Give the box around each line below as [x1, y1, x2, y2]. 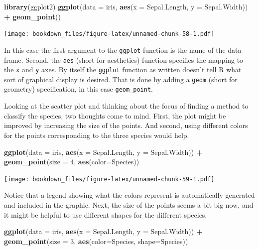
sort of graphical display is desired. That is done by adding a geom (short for [4, 74, 238, 84]
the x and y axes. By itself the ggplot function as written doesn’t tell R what [4, 64, 242, 75]
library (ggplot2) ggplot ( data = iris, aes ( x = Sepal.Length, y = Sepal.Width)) [4, 1, 248, 11]
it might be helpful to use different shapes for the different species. [4, 209, 207, 220]
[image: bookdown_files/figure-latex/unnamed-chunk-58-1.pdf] [4, 30, 215, 38]
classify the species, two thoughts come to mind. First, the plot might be [4, 110, 226, 121]
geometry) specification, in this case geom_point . [4, 84, 153, 94]
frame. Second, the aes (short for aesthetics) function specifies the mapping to [4, 54, 244, 65]
